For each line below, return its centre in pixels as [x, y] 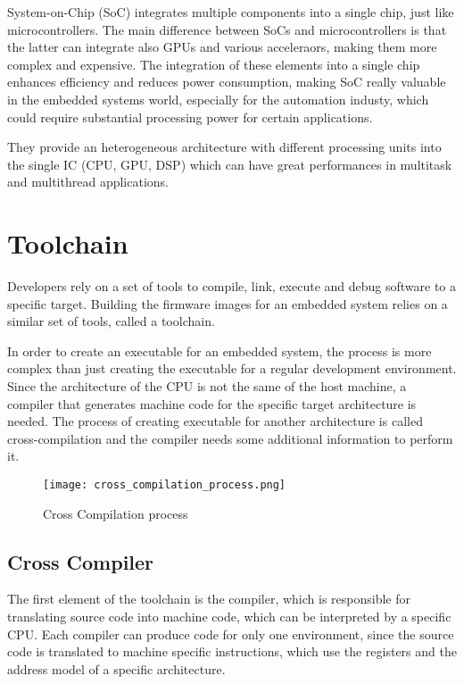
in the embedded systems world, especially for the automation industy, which [218, 99]
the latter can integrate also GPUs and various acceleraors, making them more [222, 47]
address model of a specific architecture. [116, 668]
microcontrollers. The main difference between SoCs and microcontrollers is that [227, 29]
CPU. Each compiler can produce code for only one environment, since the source [231, 634]
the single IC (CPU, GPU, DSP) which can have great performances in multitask [230, 164]
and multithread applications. [88, 182]
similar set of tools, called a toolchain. [111, 321]
